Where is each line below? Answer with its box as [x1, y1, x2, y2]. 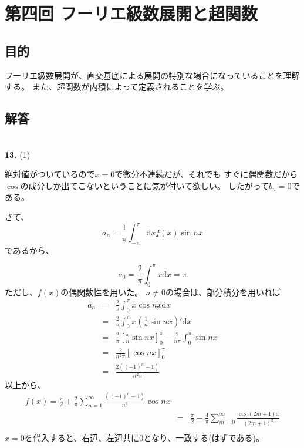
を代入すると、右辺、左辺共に [24, 431, 140, 443]
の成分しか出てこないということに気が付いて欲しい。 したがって [20, 179, 269, 191]
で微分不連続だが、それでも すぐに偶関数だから [114, 168, 298, 180]
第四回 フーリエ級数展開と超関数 [5, 1, 258, 25]
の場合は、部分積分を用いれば [165, 285, 281, 298]
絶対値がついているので [5, 168, 95, 180]
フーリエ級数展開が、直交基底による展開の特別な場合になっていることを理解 [5, 69, 300, 81]
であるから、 [5, 244, 54, 256]
